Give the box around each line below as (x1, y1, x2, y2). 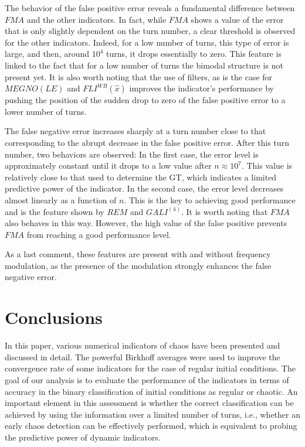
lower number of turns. (5, 105, 87, 117)
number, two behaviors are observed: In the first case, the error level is (5, 148, 259, 160)
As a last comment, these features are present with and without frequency (5, 248, 271, 260)
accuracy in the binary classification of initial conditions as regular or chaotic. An (5, 385, 298, 397)
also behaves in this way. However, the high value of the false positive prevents (5, 217, 287, 229)
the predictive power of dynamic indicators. (5, 431, 161, 443)
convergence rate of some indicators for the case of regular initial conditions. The (5, 362, 296, 374)
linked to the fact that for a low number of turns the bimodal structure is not (5, 59, 283, 71)
